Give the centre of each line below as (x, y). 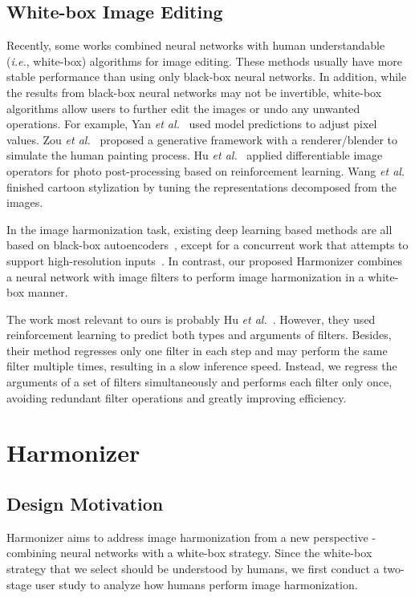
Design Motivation (85, 504)
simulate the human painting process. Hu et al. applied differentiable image (195, 155)
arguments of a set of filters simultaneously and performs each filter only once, (199, 382)
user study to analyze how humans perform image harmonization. (196, 584)
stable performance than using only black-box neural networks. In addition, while (207, 77)
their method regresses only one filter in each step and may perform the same (197, 350)
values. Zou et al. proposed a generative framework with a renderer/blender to (202, 139)
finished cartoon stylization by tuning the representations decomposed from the (201, 186)
